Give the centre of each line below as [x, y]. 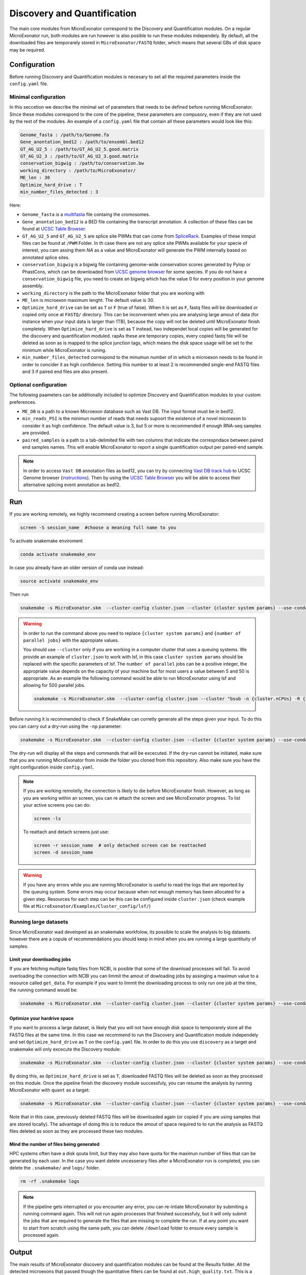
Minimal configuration [37, 97]
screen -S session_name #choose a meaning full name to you [98, 528]
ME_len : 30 [35, 178]
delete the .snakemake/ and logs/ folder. [55, 1168]
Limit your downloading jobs [40, 959]
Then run [19, 595]
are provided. [36, 433]
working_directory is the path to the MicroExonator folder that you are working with [113, 293]
